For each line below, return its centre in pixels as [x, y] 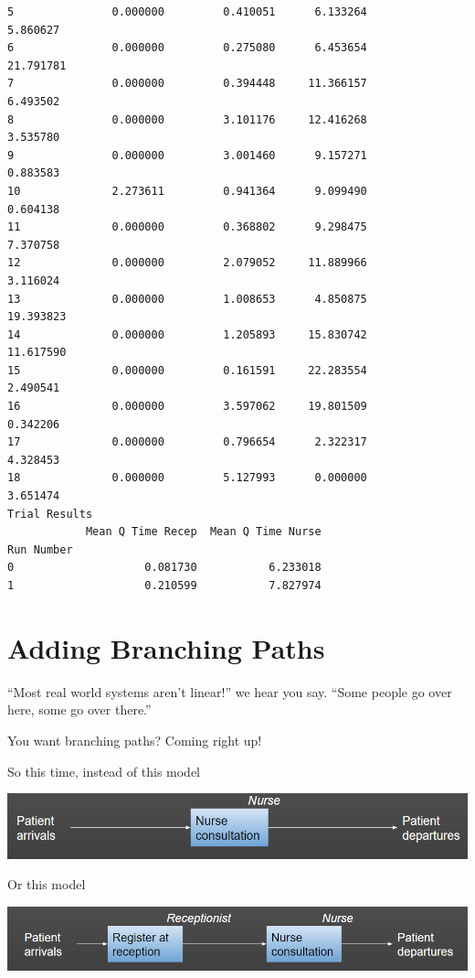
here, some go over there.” [79, 709]
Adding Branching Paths [166, 647]
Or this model [47, 884]
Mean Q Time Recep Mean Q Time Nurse [203, 532]
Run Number [40, 549]
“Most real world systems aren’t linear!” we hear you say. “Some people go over [230, 691]
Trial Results [50, 514]
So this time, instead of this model [104, 771]
